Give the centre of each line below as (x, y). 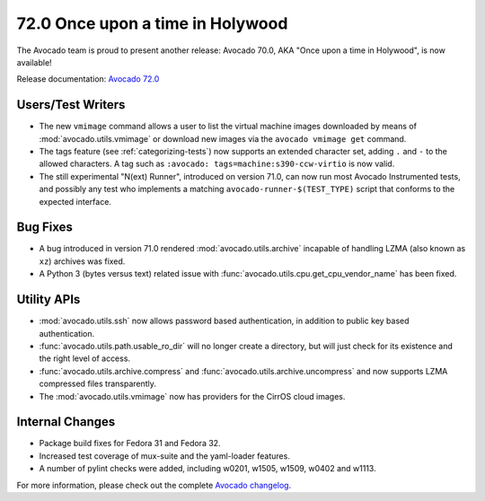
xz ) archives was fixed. (82, 261)
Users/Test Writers (71, 105)
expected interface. (75, 201)
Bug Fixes (45, 228)
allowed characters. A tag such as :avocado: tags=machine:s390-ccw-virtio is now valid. (217, 164)
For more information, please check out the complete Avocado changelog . (154, 485)
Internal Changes (66, 422)
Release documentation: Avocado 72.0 (88, 79)
